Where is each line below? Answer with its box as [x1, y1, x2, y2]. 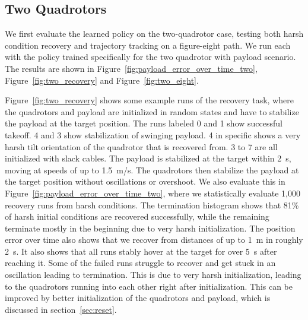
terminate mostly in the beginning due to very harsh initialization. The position [5, 221, 296, 234]
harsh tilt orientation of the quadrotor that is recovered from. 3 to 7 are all [5, 140, 278, 153]
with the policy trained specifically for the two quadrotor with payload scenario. [5, 50, 296, 63]
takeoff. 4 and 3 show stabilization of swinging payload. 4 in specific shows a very [5, 128, 301, 141]
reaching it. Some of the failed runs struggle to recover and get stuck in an [5, 256, 276, 269]
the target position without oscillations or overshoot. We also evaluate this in [5, 175, 285, 188]
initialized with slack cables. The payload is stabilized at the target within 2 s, [5, 152, 291, 164]
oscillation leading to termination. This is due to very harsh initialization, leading [5, 268, 301, 281]
